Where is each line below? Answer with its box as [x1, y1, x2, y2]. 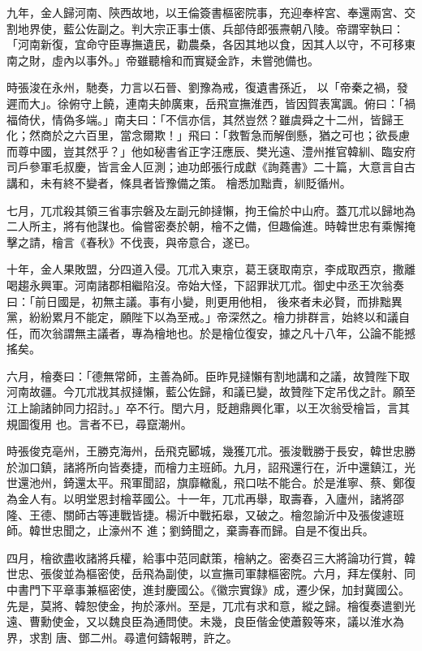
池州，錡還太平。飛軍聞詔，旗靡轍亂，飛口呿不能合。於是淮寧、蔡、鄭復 [28, 474, 416, 491]
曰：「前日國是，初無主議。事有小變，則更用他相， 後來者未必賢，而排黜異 [6, 292, 403, 309]
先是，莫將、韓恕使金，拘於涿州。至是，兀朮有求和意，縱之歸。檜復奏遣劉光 [6, 597, 416, 614]
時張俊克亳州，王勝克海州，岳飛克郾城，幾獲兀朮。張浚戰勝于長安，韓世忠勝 [6, 442, 416, 459]
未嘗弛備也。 [250, 51, 319, 68]
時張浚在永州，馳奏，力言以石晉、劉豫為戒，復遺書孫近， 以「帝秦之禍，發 [6, 79, 408, 96]
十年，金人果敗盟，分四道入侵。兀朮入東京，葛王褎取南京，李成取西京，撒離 [6, 261, 416, 278]
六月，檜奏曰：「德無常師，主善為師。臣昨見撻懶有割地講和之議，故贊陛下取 [6, 367, 410, 384]
